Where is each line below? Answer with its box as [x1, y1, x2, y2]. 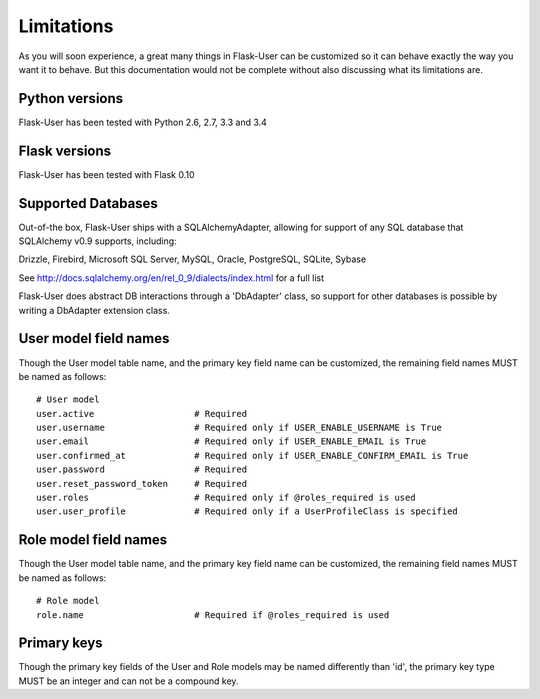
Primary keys [18, 635, 104, 652]
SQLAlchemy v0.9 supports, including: [18, 235, 177, 247]
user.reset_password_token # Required [36, 478, 248, 489]
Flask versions [18, 142, 112, 159]
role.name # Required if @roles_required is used [36, 609, 390, 620]
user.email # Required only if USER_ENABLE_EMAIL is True [36, 436, 427, 447]
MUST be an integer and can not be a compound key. [18, 675, 239, 687]
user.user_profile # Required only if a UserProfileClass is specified [36, 506, 459, 517]
